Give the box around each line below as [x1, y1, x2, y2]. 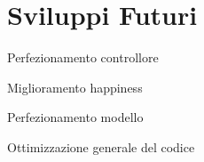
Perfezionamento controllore [7, 48, 159, 67]
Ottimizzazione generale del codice [7, 137, 195, 156]
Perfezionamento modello [7, 108, 144, 126]
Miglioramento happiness [7, 77, 143, 96]
